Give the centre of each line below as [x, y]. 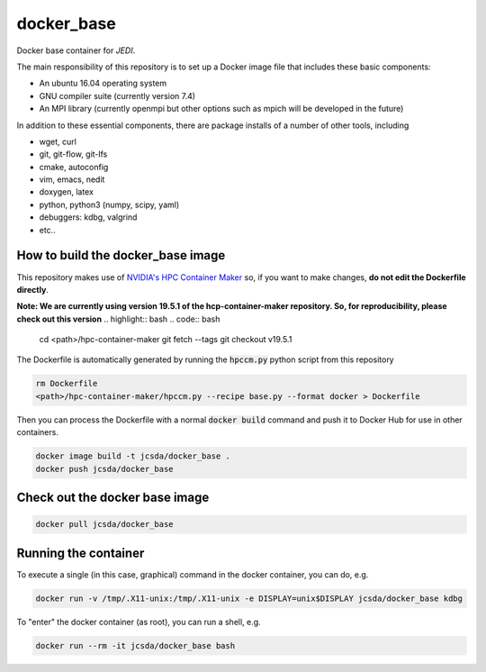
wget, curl [58, 141]
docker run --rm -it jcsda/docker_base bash [135, 645]
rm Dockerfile [67, 384]
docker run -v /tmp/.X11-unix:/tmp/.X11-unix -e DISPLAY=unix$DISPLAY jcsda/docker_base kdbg [249, 598]
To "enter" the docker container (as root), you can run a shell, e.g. [139, 622]
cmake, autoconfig [74, 167]
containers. [37, 432]
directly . [33, 289]
